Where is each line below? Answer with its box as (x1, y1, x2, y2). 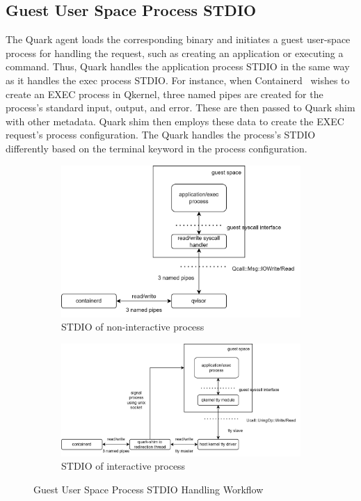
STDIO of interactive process (61, 459, 186, 473)
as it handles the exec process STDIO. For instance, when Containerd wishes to (6, 72, 350, 87)
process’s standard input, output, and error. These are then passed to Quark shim (6, 100, 355, 115)
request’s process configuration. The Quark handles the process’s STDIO (6, 127, 316, 142)
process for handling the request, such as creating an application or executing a (6, 45, 344, 60)
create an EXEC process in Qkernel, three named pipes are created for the (6, 86, 323, 101)
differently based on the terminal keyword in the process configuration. (6, 141, 307, 155)
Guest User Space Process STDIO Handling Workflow (33, 482, 264, 496)
